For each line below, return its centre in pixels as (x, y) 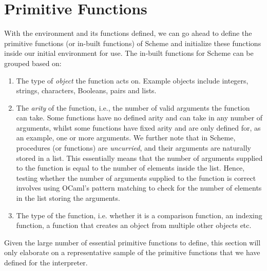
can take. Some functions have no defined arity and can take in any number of (139, 118)
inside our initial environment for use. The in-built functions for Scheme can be (129, 53)
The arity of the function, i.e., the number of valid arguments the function (133, 107)
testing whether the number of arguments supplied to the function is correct (136, 178)
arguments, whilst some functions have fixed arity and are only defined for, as (138, 127)
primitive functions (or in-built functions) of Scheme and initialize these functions (133, 43)
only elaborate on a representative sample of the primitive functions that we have (132, 252)
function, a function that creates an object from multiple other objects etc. (134, 225)
